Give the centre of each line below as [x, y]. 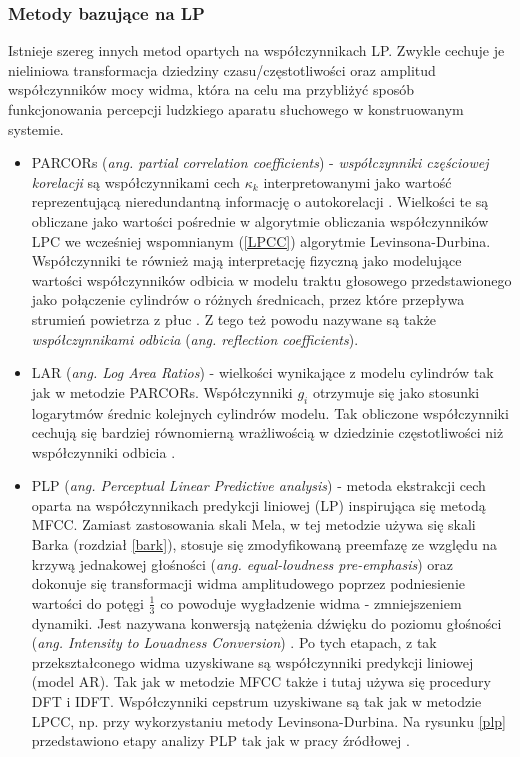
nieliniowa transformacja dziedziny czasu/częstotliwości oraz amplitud [222, 69]
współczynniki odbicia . [103, 451]
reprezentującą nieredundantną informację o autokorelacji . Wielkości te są [260, 201]
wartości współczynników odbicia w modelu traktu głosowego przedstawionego [271, 279]
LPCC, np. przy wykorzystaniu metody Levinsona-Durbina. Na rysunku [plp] [268, 720]
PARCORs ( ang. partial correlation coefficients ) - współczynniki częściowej [260, 162]
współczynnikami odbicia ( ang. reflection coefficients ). [195, 338]
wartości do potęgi [87, 602]
